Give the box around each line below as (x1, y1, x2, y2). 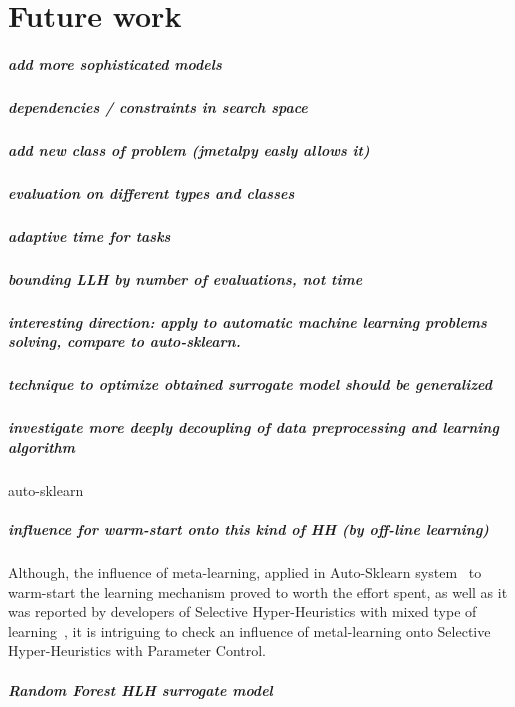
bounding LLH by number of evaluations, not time (8, 268, 363, 289)
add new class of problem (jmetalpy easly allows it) (8, 139, 370, 160)
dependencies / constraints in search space (8, 96, 308, 117)
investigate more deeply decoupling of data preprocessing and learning (8, 417, 499, 438)
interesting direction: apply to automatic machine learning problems (8, 311, 487, 332)
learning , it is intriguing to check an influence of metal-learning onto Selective (8, 620, 491, 641)
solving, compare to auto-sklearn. (8, 331, 241, 352)
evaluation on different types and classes (8, 182, 295, 203)
